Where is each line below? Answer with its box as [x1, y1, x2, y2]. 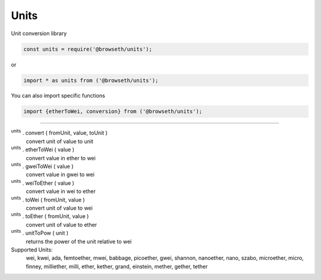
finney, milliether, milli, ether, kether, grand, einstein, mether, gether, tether [26, 263, 208, 270]
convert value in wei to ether [26, 188, 96, 195]
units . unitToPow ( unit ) [11, 228, 68, 237]
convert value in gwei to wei [26, 171, 95, 178]
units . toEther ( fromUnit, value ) [11, 211, 89, 220]
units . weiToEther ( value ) [11, 179, 74, 186]
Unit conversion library [11, 30, 67, 37]
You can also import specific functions [11, 92, 105, 99]
